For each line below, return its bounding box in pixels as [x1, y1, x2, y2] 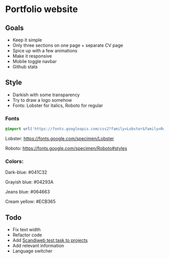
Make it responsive [12, 53, 52, 59]
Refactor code [12, 232, 42, 238]
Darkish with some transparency [12, 92, 80, 98]
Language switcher [12, 248, 53, 254]
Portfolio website [5, 4, 78, 15]
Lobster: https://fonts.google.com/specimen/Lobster [5, 135, 114, 142]
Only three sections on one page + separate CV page [12, 42, 123, 48]
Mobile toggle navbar [12, 58, 57, 64]
